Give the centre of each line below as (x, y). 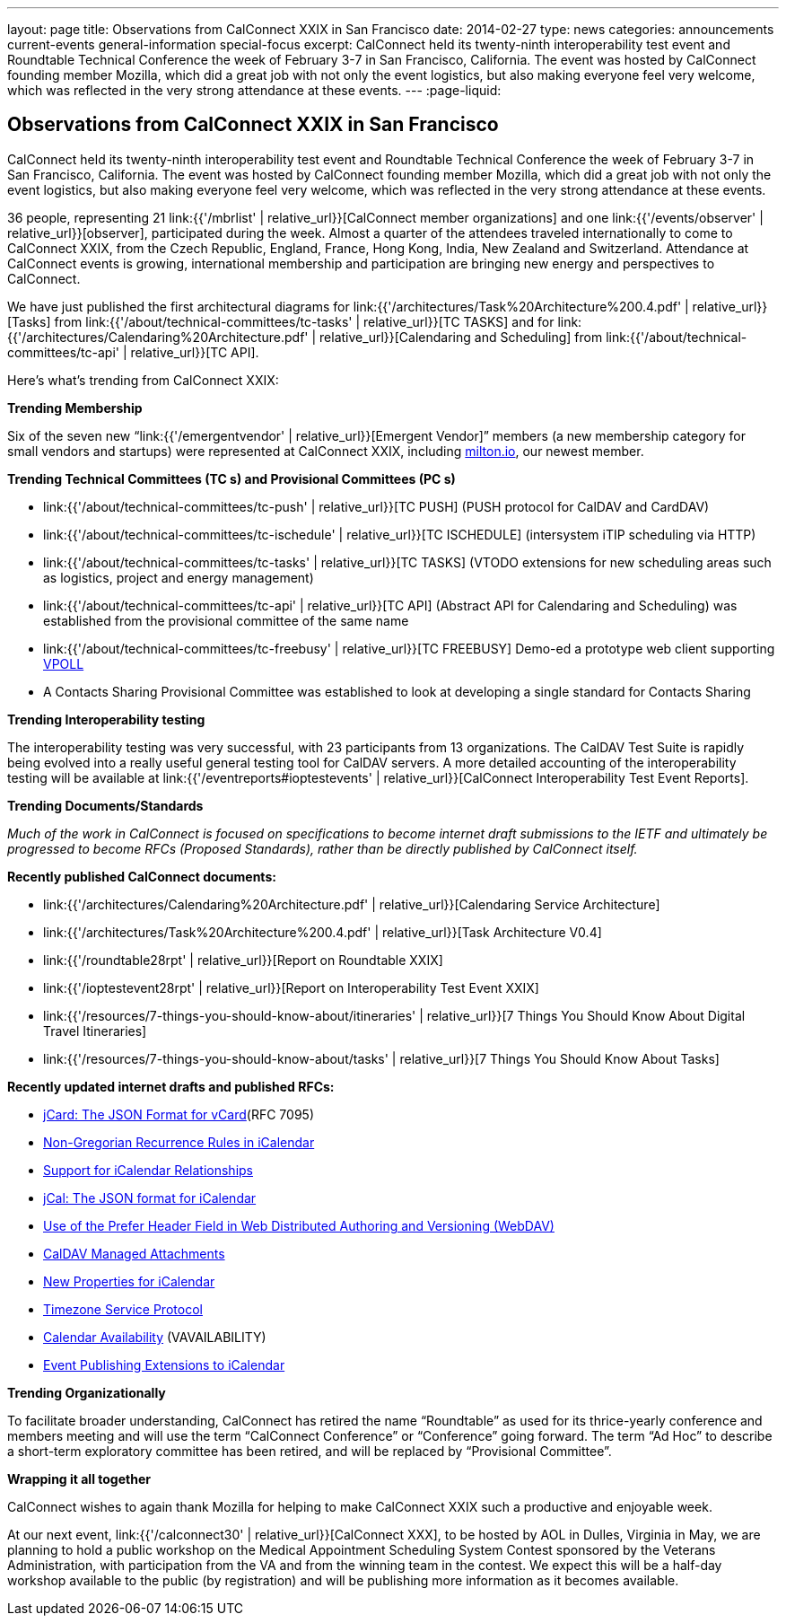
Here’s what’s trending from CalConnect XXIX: (143, 380)
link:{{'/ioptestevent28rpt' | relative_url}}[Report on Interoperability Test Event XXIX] (291, 987)
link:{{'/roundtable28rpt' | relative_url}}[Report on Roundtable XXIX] (243, 960)
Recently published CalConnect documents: (142, 876)
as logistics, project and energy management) (179, 577)
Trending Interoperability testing (106, 719)
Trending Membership (75, 408)
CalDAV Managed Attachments (134, 1253)
